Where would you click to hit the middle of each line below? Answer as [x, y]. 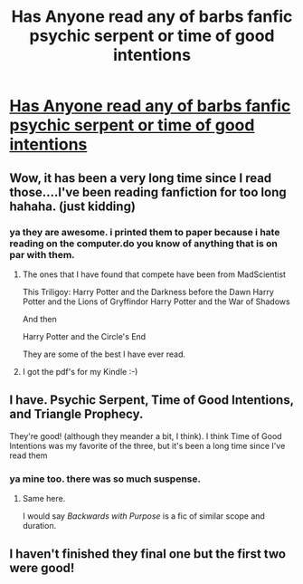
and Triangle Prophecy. [76, 414]
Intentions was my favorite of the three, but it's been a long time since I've [147, 445]
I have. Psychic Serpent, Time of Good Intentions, [151, 400]
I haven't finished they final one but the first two [148, 554]
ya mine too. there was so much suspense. [105, 479]
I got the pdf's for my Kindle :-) [80, 371]
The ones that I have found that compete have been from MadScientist [154, 274]
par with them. [42, 254]
